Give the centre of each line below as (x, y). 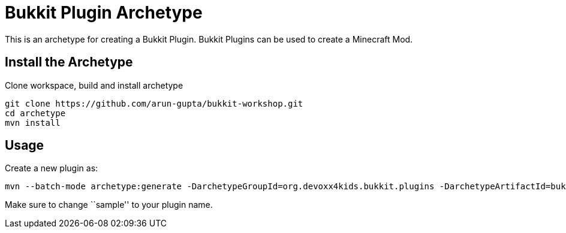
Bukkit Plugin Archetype (104, 13)
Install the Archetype (69, 62)
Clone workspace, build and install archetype (94, 85)
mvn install (33, 122)
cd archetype (35, 113)
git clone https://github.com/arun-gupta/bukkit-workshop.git (154, 103)
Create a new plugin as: (52, 168)
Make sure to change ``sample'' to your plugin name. (109, 205)
